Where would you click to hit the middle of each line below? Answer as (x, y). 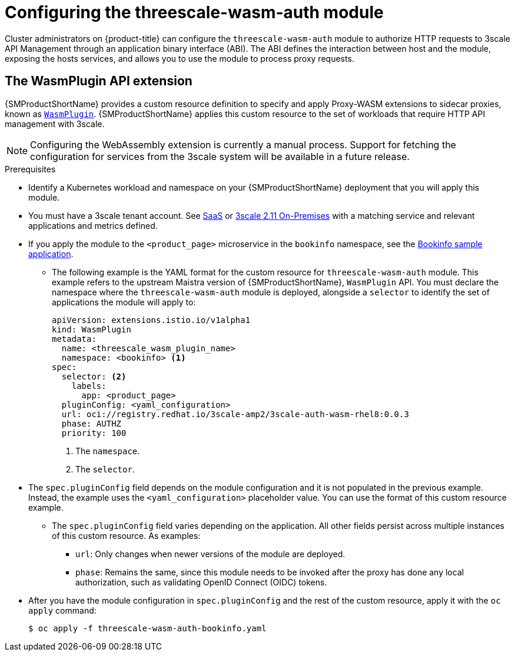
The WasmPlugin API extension (99, 81)
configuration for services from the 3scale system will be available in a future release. (220, 156)
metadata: (74, 339)
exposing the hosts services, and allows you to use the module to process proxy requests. (180, 58)
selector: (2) (94, 376)
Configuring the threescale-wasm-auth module (194, 12)
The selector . (105, 469)
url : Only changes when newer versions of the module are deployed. (210, 554)
